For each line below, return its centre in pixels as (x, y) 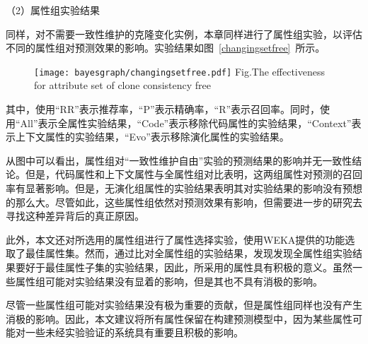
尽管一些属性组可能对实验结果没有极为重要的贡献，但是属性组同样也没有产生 (184, 305)
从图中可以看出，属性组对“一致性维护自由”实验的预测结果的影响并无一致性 (179, 160)
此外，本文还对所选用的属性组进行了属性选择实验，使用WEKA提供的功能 (176, 239)
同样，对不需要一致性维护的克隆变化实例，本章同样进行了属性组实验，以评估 (184, 34)
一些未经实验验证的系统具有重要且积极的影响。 (134, 332)
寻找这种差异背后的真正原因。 (75, 216)
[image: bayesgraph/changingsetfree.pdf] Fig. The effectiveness (179, 71)
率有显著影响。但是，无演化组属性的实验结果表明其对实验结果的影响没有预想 (184, 188)
